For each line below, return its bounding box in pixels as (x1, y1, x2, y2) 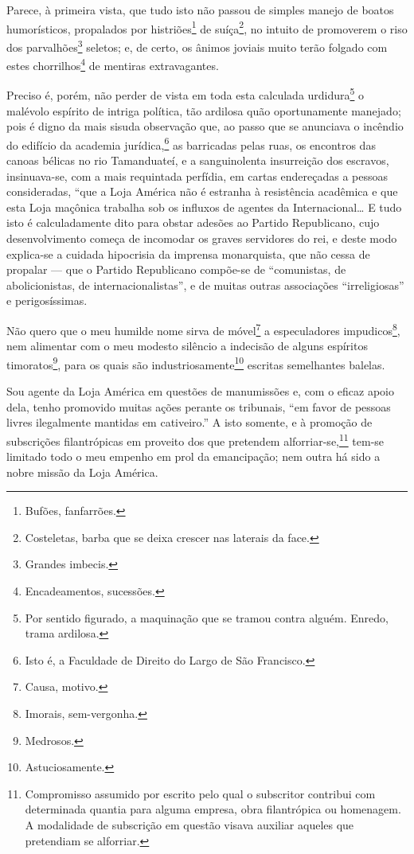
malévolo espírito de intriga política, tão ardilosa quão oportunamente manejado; (6, 102, 401, 119)
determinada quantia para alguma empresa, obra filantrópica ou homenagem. (25, 801, 401, 817)
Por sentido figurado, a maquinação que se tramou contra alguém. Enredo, (25, 609, 389, 626)
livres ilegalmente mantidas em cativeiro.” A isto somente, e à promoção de (6, 414, 373, 431)
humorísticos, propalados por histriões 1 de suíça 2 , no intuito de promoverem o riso (6, 18, 408, 37)
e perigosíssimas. (6, 292, 88, 309)
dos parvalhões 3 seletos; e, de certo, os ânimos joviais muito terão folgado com (6, 36, 388, 55)
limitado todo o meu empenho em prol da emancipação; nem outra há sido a (6, 448, 381, 465)
